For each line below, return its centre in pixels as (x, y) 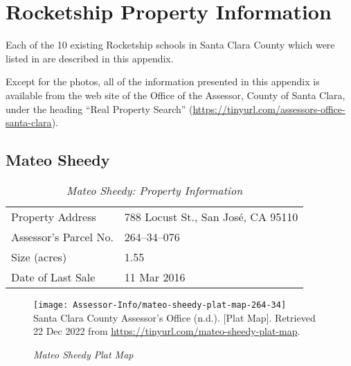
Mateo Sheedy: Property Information (155, 190)
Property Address (54, 216)
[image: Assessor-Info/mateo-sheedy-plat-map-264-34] (160, 305)
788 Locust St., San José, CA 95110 (211, 216)
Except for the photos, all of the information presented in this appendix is (163, 81)
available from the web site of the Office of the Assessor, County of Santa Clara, (175, 95)
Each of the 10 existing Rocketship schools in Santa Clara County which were (170, 45)
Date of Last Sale (53, 277)
